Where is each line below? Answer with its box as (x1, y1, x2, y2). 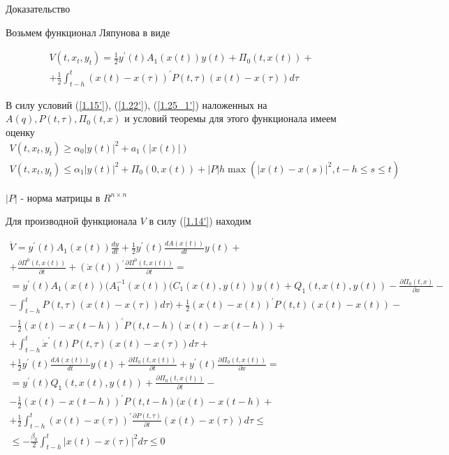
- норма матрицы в (20, 190, 101, 204)
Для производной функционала (6, 214, 138, 228)
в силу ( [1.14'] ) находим (149, 214, 251, 228)
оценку (6, 124, 35, 139)
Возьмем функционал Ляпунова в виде (6, 24, 170, 39)
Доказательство (6, 1, 71, 15)
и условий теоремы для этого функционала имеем (124, 111, 337, 126)
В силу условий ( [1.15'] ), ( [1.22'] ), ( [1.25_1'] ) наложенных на (6, 97, 267, 112)
